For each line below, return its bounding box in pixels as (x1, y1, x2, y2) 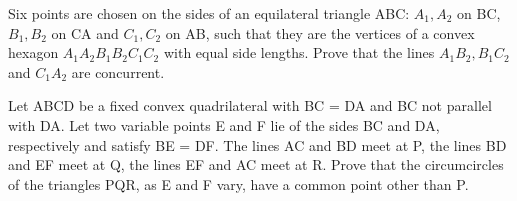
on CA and (51, 22, 119, 43)
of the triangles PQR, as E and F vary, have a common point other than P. (8, 173, 469, 194)
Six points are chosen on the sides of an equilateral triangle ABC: (8, 3, 410, 23)
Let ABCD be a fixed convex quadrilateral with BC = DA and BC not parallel (8, 95, 492, 116)
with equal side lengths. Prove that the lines (163, 42, 435, 63)
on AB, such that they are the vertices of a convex (165, 22, 475, 43)
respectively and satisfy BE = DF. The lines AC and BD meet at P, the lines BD (8, 134, 507, 155)
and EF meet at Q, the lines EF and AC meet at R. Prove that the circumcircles (8, 154, 504, 175)
